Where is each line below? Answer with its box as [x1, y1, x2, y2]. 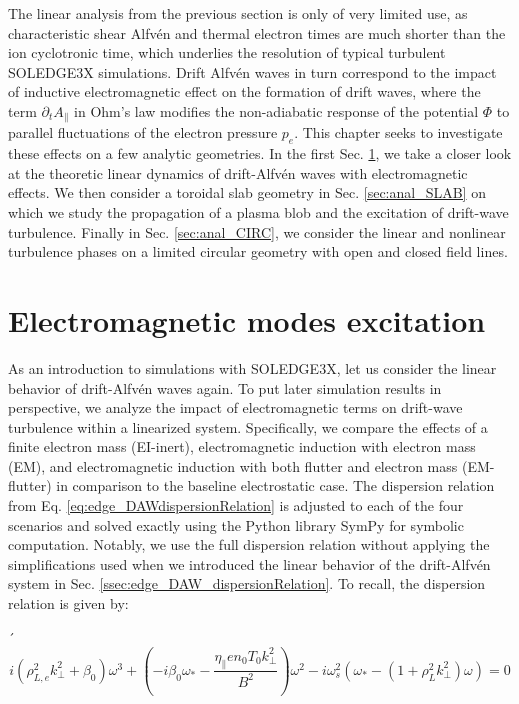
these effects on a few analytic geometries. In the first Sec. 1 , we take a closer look [8, 143, 512, 164]
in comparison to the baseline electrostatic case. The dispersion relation [56, 475, 495, 496]
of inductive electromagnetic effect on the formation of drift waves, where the [8, 81, 481, 102]
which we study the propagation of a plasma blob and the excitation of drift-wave [8, 202, 509, 222]
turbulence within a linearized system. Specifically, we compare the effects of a [8, 416, 488, 437]
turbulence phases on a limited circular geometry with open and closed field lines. [8, 241, 508, 262]
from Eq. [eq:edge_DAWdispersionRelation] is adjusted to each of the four [8, 495, 464, 516]
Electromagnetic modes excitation [8, 299, 486, 340]
